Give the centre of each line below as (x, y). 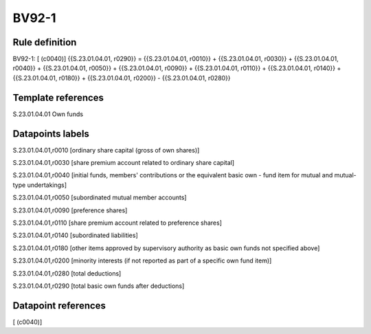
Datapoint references (59, 305)
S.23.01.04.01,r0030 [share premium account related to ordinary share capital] (124, 163)
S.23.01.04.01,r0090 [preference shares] (70, 210)
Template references (58, 97)
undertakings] (47, 185)
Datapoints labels (51, 134)
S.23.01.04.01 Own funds (48, 114)
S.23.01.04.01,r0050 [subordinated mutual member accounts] (100, 198)
